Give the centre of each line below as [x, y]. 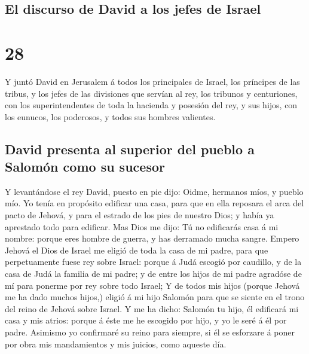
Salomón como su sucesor [85, 167]
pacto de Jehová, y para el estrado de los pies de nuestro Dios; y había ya [140, 215]
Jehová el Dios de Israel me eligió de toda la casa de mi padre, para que [137, 250]
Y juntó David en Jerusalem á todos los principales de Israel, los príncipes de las [152, 81]
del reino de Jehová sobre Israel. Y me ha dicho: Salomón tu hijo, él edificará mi [152, 308]
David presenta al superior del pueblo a [130, 149]
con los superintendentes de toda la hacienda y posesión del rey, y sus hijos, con [151, 105]
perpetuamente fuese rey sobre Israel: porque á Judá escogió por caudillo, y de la [153, 262]
